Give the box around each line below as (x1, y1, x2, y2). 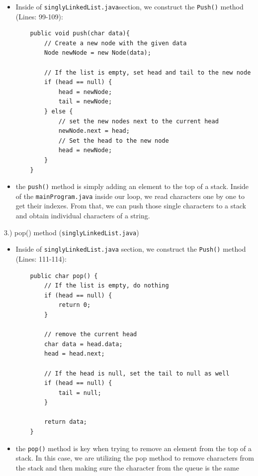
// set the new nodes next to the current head (58, 117, 219, 125)
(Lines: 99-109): (15, 11, 63, 21)
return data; (44, 418, 87, 426)
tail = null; (58, 389, 101, 396)
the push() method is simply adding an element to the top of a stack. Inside (15, 181, 249, 191)
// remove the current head (44, 331, 137, 338)
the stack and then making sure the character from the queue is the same (15, 462, 239, 473)
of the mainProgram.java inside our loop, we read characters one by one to (15, 190, 245, 201)
